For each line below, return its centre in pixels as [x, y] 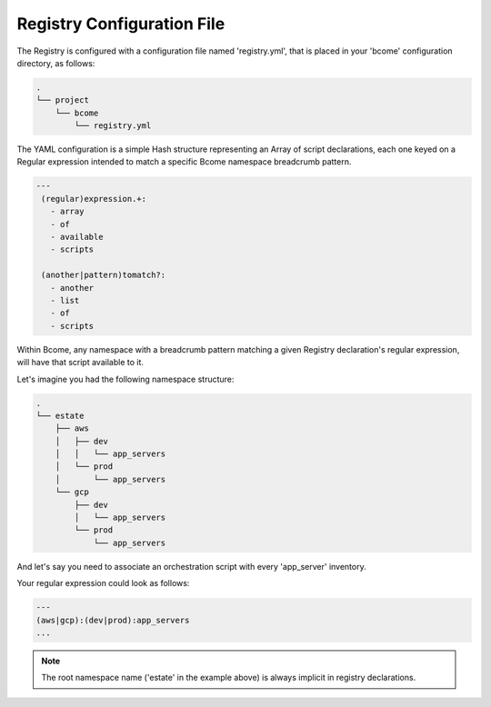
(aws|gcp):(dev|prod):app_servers [113, 620]
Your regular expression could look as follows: [103, 583]
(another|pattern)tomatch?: [104, 275]
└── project [63, 100]
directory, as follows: [56, 63]
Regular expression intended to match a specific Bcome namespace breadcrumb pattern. [184, 162]
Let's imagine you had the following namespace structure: [125, 379]
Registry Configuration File [121, 24]
